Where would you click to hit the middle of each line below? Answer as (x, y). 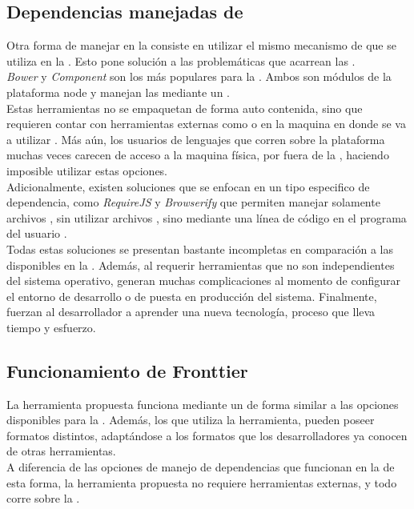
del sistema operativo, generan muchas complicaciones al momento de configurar (203, 281)
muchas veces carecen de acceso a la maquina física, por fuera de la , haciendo (198, 155)
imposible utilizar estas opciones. (87, 170)
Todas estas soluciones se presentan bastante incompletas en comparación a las (200, 248)
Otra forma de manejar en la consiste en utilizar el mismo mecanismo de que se (201, 45)
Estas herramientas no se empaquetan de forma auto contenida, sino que (185, 108)
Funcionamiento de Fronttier (127, 370)
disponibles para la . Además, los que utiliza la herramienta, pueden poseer (191, 420)
